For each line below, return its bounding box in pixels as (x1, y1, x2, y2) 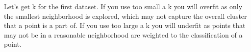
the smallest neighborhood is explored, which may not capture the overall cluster (4, 11, 247, 21)
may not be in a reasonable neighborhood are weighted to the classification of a (4, 29, 243, 39)
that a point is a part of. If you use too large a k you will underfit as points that (4, 20, 246, 30)
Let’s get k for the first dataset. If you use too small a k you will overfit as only (4, 1, 243, 11)
